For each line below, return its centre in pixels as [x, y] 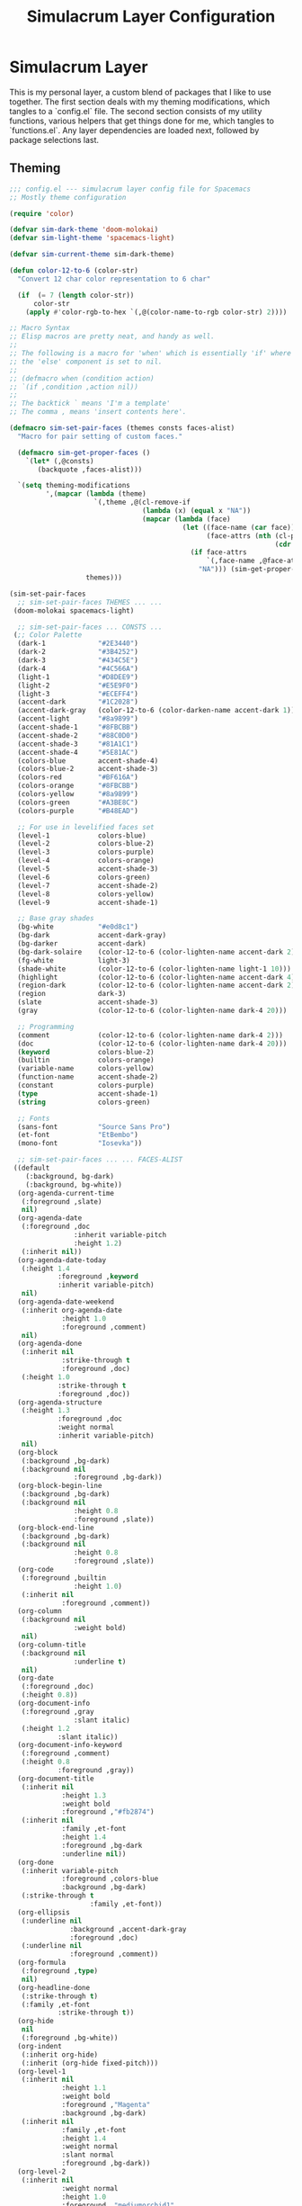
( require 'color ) [42, 213]
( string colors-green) [84, 1102]
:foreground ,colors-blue [110, 1879]
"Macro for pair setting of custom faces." [100, 436]
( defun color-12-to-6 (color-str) [74, 271]
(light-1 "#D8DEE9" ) [78, 677]
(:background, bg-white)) [74, 1185]
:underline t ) [100, 1662]
